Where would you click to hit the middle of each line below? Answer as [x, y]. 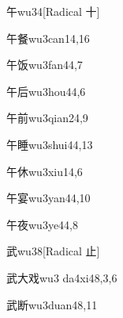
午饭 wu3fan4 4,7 [45, 65]
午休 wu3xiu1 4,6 [45, 171]
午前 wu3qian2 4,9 [47, 118]
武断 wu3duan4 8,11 [52, 304]
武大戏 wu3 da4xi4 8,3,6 [62, 277]
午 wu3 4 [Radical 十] [53, 11]
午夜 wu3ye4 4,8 [43, 224]
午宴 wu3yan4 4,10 [48, 198]
